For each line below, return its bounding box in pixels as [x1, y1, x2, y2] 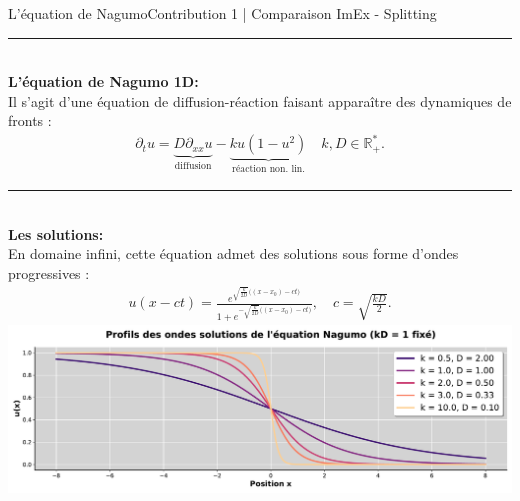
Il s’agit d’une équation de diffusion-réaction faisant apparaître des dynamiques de [8, 90, 512, 111]
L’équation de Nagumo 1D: [8, 71, 199, 92]
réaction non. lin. [232, 164, 306, 175]
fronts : [8, 110, 52, 131]
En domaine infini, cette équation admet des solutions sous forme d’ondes [8, 243, 459, 264]
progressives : [8, 262, 90, 283]
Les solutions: [8, 223, 104, 244]
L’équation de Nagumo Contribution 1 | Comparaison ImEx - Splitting [8, 3, 437, 23]
